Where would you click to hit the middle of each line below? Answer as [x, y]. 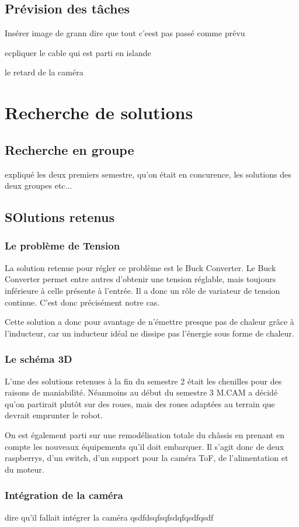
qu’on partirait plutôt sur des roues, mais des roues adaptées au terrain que [140, 403]
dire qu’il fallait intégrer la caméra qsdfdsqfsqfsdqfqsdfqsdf [109, 517]
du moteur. [25, 469]
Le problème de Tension [62, 246]
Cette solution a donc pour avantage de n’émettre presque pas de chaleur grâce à [149, 322]
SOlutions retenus [60, 217]
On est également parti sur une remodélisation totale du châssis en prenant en [145, 434]
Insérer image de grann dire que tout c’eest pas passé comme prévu [125, 33]
